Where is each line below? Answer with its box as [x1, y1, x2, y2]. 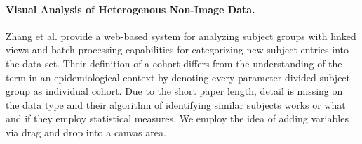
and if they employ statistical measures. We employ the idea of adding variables [6, 111, 349, 126]
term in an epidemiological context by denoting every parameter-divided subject [6, 70, 351, 84]
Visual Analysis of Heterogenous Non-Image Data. [6, 1, 255, 16]
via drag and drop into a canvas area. [6, 124, 166, 139]
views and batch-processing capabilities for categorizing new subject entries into [6, 42, 349, 57]
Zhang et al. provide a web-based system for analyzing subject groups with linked [6, 28, 356, 43]
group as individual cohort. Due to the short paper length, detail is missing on [6, 84, 343, 98]
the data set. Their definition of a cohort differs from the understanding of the [6, 55, 342, 70]
